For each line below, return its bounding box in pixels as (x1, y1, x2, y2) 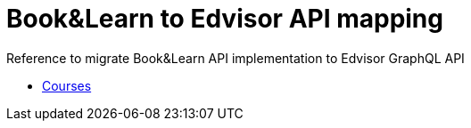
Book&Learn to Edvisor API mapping (6, 4, 443, 34)
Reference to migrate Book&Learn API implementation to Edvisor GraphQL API (6, 50, 465, 66)
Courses (42, 77, 92, 93)
